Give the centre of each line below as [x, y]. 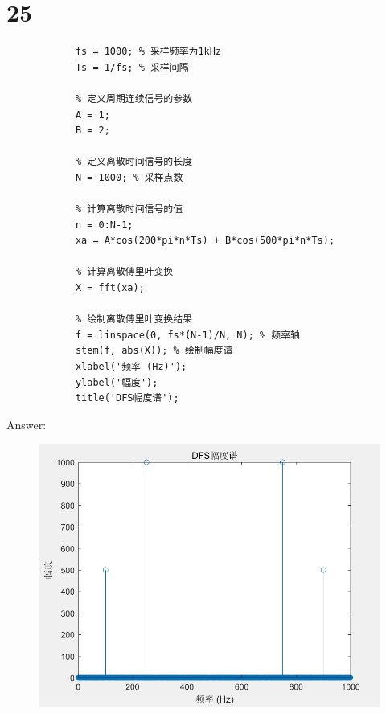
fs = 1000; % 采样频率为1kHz [148, 52]
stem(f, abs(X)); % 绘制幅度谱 [154, 351]
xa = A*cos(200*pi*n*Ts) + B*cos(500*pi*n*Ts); [205, 241]
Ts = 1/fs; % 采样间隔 [132, 67]
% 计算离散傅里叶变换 [124, 272]
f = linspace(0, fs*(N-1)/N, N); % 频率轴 [187, 335]
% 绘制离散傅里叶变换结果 [134, 320]
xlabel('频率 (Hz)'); [131, 367]
